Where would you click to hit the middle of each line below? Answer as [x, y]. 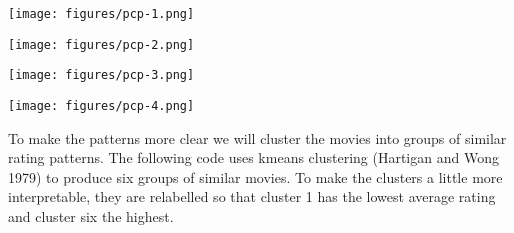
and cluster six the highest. [91, 216]
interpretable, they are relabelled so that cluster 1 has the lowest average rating [252, 196]
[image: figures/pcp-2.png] [101, 44]
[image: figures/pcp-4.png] [101, 105]
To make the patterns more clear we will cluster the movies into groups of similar [257, 137]
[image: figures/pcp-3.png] [101, 75]
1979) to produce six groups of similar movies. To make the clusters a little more [255, 176]
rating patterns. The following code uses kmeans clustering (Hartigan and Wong [253, 157]
